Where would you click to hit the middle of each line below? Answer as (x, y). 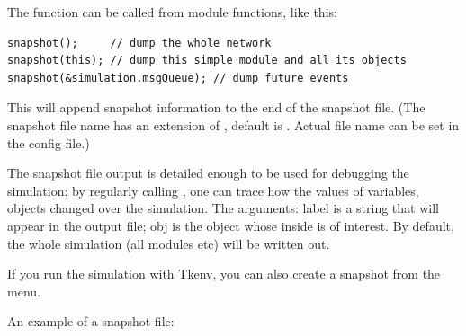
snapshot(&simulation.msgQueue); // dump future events (178, 78)
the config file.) (49, 142)
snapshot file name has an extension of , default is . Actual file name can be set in (233, 124)
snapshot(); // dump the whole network (139, 43)
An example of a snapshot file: (91, 321)
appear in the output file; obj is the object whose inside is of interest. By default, (231, 225)
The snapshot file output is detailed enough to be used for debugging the (208, 173)
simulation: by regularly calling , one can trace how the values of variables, (213, 190)
